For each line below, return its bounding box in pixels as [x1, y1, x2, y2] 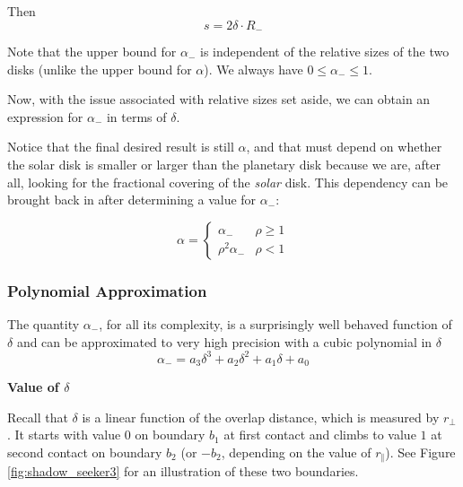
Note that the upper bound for [7, 42, 177, 61]
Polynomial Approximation [7, 279, 207, 301]
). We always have [204, 59, 303, 78]
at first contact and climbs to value [223, 425, 416, 444]
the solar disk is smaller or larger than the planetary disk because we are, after [7, 155, 441, 174]
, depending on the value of [221, 442, 371, 461]
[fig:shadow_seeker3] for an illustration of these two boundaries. [7, 462, 359, 481]
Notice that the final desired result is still [7, 137, 234, 156]
